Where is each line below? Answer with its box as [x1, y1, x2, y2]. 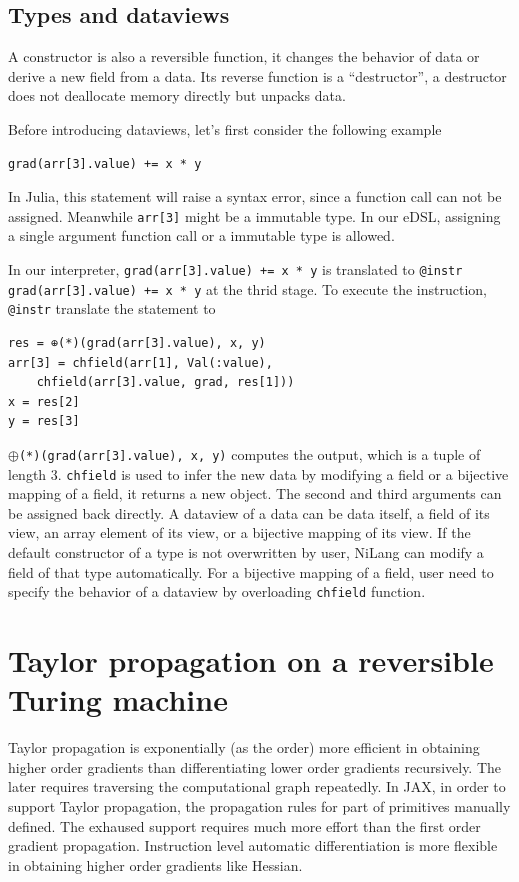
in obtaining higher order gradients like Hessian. [8, 854, 303, 875]
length [8, 463, 47, 484]
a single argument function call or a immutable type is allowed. [8, 225, 395, 246]
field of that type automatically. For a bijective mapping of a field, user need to [8, 561, 494, 582]
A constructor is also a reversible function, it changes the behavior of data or [8, 46, 480, 67]
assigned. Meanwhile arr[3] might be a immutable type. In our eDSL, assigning [8, 205, 501, 226]
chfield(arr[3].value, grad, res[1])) [36, 375, 295, 390]
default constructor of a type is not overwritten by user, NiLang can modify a [8, 542, 484, 563]
